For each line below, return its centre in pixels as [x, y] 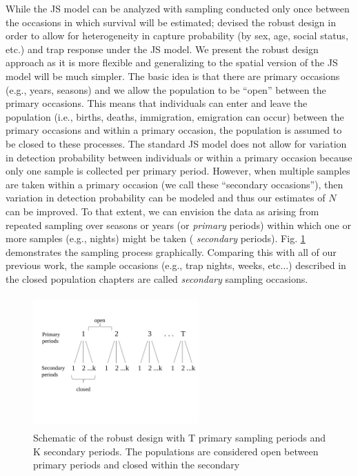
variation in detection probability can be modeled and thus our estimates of [166, 198]
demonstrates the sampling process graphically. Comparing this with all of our [171, 251]
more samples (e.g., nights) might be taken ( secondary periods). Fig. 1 [156, 238]
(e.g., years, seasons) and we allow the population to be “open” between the [166, 89]
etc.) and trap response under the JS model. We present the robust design [162, 49]
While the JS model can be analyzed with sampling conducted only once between [178, 8]
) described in [317, 265]
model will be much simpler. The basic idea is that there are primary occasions [173, 76]
